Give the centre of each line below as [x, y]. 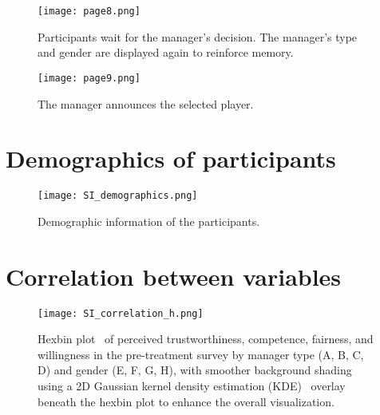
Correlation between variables [174, 276]
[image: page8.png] [89, 11]
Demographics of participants [171, 158]
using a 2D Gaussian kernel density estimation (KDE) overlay [192, 386]
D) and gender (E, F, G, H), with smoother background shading [195, 370]
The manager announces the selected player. [146, 103]
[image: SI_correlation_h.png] [121, 313]
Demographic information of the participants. [149, 221]
